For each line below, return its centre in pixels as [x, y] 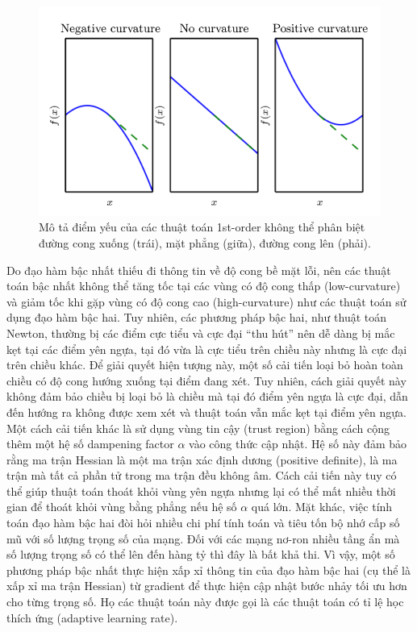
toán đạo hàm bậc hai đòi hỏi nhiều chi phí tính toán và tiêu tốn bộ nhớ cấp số [203, 523]
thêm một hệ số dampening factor [90, 444]
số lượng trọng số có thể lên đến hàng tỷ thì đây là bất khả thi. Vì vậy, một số [201, 554]
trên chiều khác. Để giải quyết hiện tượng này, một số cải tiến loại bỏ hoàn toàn [205, 365]
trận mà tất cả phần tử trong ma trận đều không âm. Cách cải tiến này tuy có [202, 475]
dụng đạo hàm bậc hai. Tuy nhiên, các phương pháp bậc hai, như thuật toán [197, 317]
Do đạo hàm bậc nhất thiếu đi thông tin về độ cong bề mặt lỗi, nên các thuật [199, 270]
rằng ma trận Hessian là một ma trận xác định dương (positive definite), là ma [202, 459]
